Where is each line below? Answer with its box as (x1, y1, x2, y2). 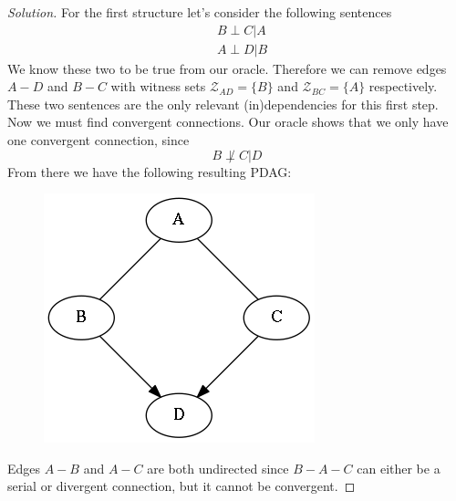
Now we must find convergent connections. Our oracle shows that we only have (7, 112, 449, 131)
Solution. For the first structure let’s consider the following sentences (7, 3, 392, 21)
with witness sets (110, 77, 206, 96)
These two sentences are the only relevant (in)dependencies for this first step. (7, 94, 439, 113)
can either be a (357, 458, 440, 477)
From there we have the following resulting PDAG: (7, 162, 292, 181)
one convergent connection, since (7, 130, 190, 150)
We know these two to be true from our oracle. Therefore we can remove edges (7, 58, 447, 78)
